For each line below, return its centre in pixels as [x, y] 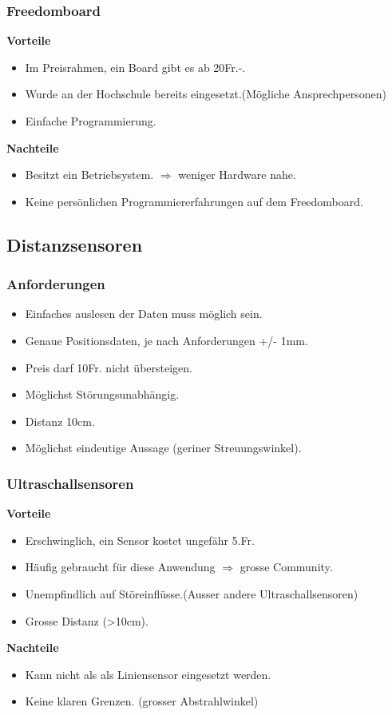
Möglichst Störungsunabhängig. [102, 394]
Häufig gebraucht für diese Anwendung [120, 567]
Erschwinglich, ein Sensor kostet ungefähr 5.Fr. [140, 540]
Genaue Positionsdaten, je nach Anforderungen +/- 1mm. [166, 340]
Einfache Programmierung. [91, 121]
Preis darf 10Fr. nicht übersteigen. [109, 367]
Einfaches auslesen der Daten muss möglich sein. [144, 314]
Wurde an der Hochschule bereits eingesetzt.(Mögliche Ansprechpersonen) [206, 94]
